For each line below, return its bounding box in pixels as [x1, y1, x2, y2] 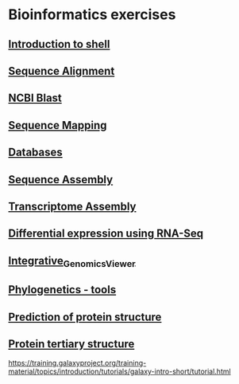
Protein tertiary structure [8, 337, 135, 351]
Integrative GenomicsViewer [8, 253, 137, 269]
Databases [8, 146, 64, 159]
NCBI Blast [8, 92, 62, 105]
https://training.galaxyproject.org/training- [8, 359, 147, 368]
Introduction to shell [8, 37, 110, 51]
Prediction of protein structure [8, 310, 162, 323]
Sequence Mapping [8, 118, 107, 132]
